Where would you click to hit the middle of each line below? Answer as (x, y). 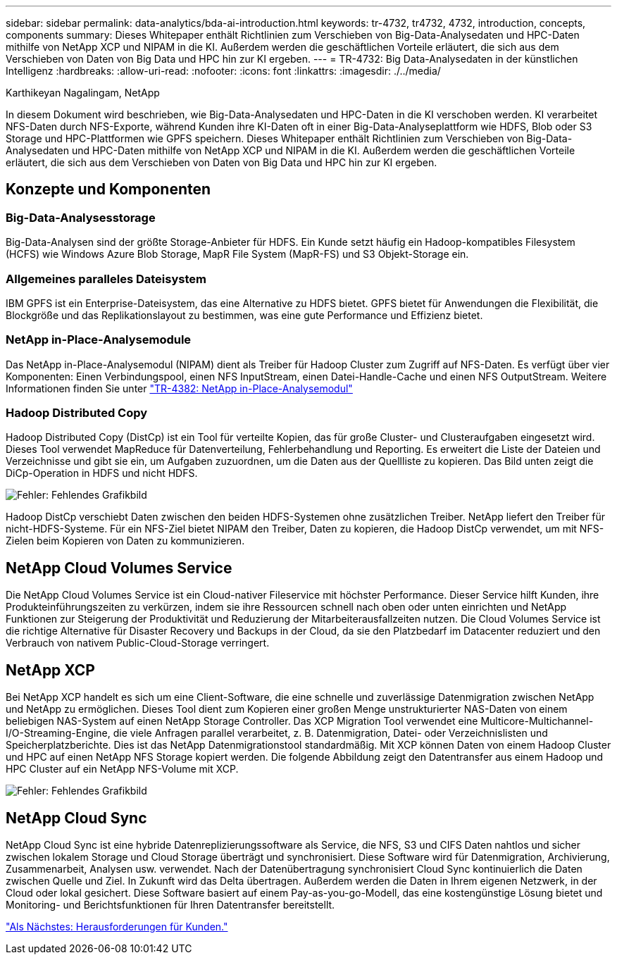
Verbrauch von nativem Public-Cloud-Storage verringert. (138, 643)
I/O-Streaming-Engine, (58, 733)
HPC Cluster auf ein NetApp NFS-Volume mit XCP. (122, 769)
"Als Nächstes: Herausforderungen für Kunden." (117, 927)
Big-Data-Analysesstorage (81, 217)
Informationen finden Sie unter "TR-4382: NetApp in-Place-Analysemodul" (179, 388)
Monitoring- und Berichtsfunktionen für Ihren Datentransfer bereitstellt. (170, 905)
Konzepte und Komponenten (108, 189)
